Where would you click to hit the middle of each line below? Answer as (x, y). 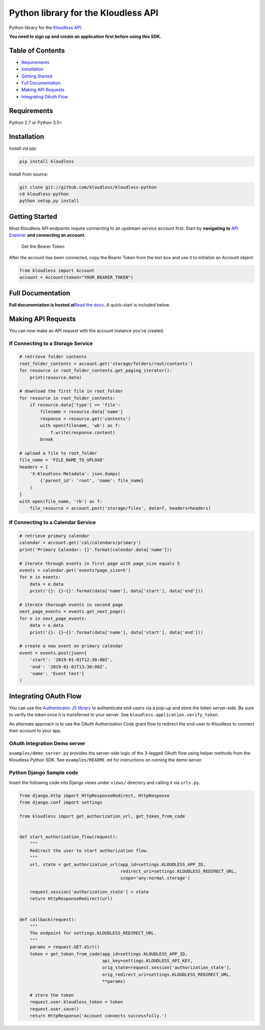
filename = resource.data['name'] (81, 412)
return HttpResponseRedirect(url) (71, 899)
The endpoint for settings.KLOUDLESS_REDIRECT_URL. (93, 933)
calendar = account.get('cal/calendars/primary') (80, 543)
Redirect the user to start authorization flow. (89, 850)
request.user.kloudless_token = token (76, 1002)
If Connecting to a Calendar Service (53, 522)
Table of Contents (37, 50)
